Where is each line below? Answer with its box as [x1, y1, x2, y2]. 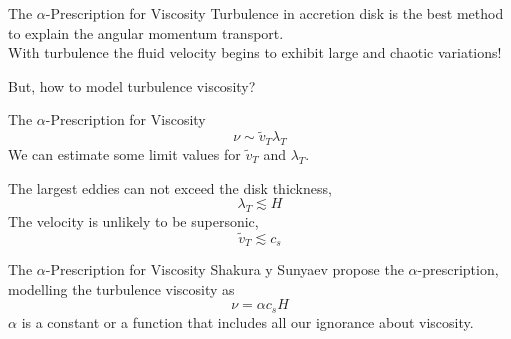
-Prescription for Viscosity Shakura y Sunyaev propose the [45, 259, 404, 280]
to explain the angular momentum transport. [8, 22, 284, 43]
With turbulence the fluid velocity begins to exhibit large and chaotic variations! [8, 42, 502, 63]
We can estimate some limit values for [8, 143, 241, 164]
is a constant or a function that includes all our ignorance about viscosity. [21, 311, 474, 332]
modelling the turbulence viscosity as [8, 278, 235, 299]
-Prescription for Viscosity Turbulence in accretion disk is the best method [45, 3, 504, 23]
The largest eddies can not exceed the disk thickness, [8, 177, 332, 198]
